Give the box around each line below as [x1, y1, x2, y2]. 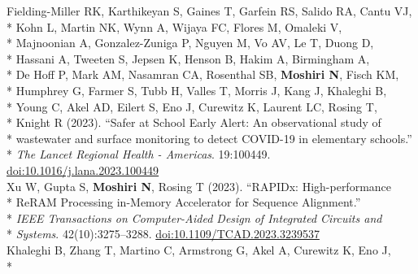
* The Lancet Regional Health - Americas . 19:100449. [7, 146, 271, 163]
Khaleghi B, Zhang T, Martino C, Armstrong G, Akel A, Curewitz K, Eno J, [7, 241, 391, 258]
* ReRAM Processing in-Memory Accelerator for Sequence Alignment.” [7, 194, 361, 211]
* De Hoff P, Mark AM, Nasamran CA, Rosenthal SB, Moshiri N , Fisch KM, [7, 66, 399, 83]
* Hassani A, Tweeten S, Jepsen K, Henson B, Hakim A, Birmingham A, [7, 50, 370, 67]
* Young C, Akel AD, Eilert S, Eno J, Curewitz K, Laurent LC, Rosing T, [7, 98, 377, 115]
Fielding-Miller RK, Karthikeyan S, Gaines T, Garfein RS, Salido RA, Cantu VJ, [7, 2, 412, 19]
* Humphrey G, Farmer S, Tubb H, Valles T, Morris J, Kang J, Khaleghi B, [7, 81, 387, 98]
